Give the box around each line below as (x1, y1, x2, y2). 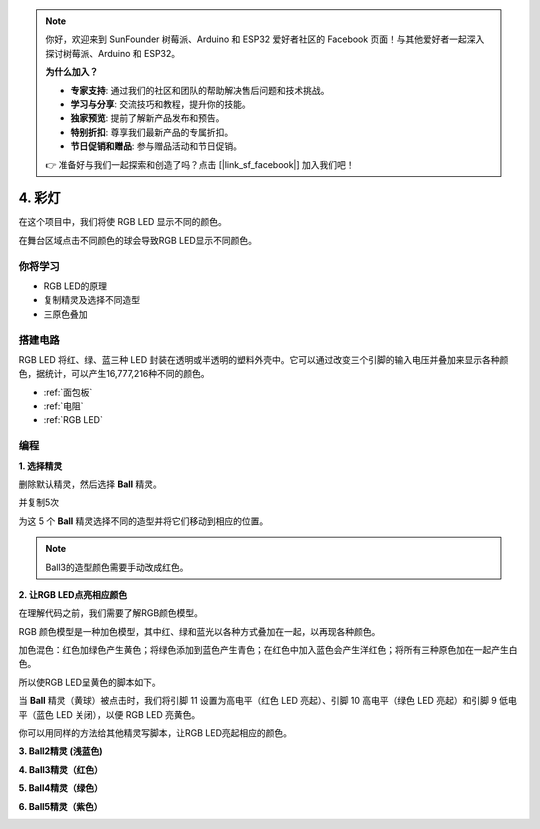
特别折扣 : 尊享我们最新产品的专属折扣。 (70, 126, 234, 138)
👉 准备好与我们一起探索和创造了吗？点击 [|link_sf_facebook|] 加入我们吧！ (45, 158, 355, 170)
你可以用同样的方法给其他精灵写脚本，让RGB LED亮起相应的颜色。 (18, 727, 292, 739)
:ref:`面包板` (43, 386, 93, 398)
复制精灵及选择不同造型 (43, 294, 140, 306)
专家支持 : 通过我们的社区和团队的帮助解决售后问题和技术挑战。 (70, 84, 330, 96)
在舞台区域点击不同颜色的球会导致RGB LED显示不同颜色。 (18, 234, 257, 246)
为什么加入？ (45, 66, 99, 78)
